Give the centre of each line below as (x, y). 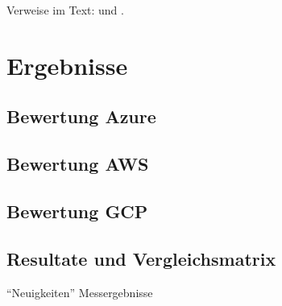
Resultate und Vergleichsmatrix (141, 258)
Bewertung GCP (77, 211)
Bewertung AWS (78, 164)
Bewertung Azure (81, 116)
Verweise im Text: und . (65, 10)
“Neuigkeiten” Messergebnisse (80, 292)
